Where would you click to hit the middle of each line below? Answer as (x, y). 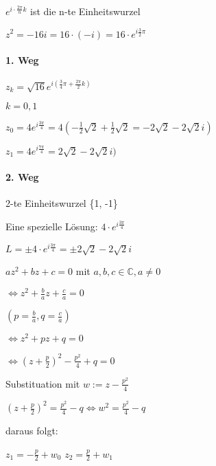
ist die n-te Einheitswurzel (85, 11)
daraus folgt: (32, 431)
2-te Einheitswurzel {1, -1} (62, 203)
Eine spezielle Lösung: (52, 226)
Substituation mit (43, 383)
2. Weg (22, 177)
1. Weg (22, 60)
